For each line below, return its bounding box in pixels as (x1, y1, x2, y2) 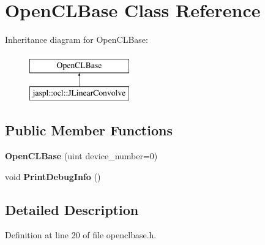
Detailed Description (5, 200, 139, 219)
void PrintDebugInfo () (5, 170, 101, 183)
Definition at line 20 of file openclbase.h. (5, 228, 157, 241)
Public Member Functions (5, 121, 173, 140)
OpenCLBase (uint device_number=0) (5, 149, 158, 162)
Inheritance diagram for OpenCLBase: (5, 33, 148, 46)
